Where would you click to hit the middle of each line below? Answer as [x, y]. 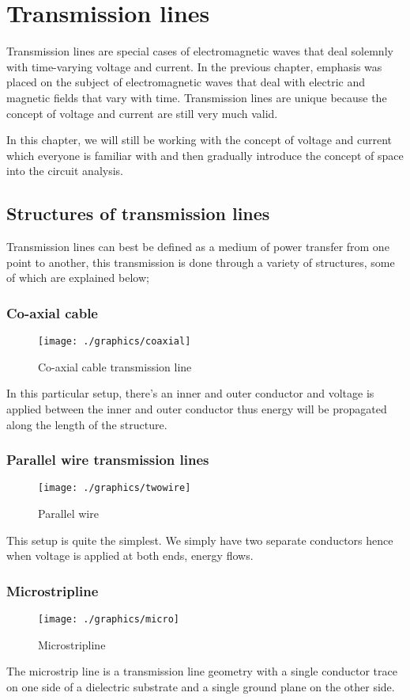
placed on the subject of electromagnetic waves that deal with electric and [186, 82]
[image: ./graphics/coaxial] [115, 342]
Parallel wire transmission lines [108, 460]
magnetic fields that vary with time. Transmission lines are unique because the [197, 97]
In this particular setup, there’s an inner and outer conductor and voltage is [190, 393]
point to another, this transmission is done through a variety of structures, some [201, 262]
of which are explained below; [78, 278]
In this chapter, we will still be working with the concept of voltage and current [199, 140]
